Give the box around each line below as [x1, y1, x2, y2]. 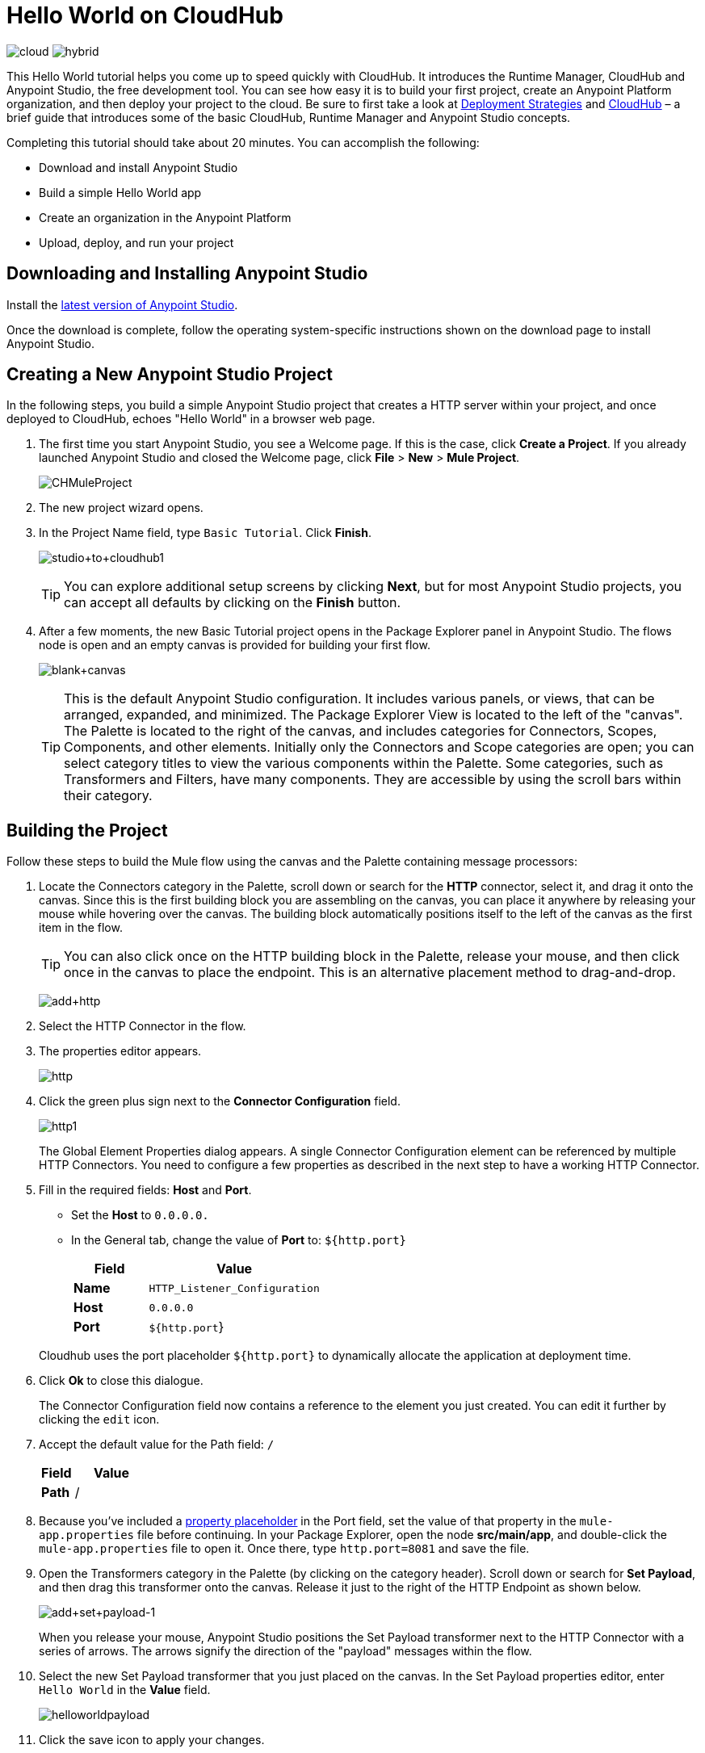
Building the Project [6, 820, 168, 841]
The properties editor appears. [39, 1044, 202, 1059]
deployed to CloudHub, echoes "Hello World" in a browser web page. [6, 412, 376, 426]
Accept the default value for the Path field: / [39, 1437, 275, 1452]
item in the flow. [39, 921, 123, 935]
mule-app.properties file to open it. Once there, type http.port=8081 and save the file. [39, 1541, 530, 1556]
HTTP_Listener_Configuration [149, 1281, 320, 1294]
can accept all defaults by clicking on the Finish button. [64, 594, 401, 611]
